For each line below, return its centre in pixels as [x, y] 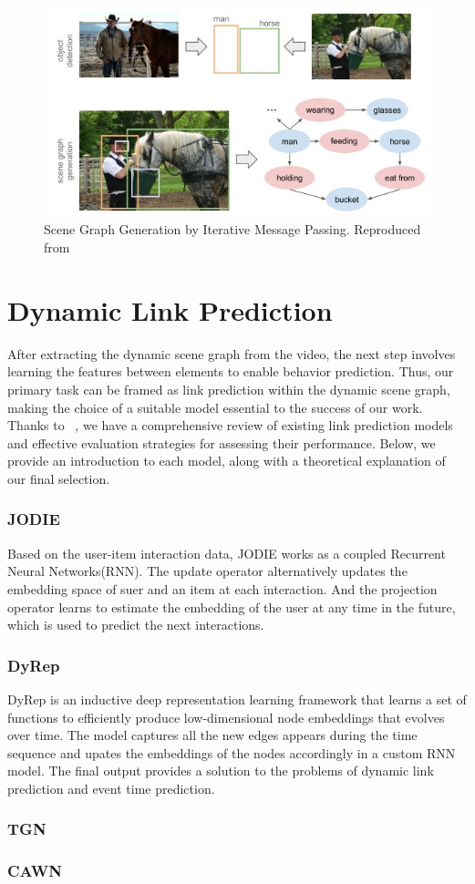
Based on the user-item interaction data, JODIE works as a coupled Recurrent [227, 553]
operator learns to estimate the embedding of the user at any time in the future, [232, 606]
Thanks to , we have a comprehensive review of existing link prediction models [230, 425]
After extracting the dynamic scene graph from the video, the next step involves [232, 353]
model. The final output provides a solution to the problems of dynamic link [221, 771]
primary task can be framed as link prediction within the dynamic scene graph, [229, 389]
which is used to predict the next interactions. [136, 625]
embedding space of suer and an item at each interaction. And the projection [222, 588]
